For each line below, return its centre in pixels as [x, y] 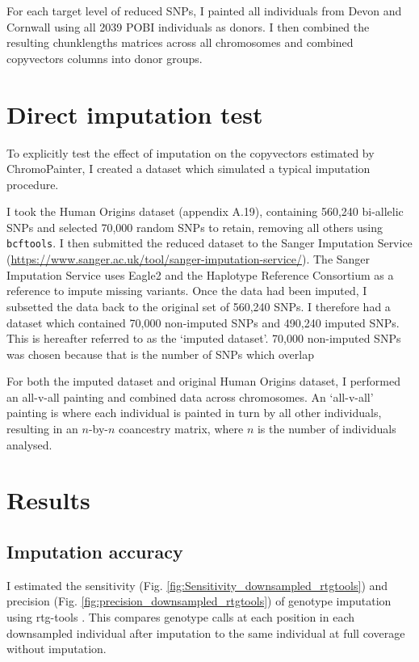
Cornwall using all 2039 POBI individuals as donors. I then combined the [188, 26]
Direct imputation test [135, 114]
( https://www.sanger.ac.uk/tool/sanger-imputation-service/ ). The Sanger [189, 259]
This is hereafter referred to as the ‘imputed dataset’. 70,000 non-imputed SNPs [204, 338]
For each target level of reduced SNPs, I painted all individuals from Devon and [204, 11]
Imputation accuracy [95, 552]
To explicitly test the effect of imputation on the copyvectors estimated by [191, 152]
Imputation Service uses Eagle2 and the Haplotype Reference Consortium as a [200, 274]
